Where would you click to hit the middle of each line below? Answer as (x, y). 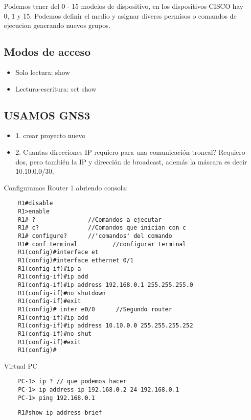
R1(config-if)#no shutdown (62, 293)
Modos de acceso (47, 52)
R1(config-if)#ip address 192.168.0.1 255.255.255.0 (105, 285)
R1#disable (35, 203)
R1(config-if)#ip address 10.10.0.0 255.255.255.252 (105, 326)
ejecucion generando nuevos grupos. (57, 25)
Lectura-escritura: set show (56, 88)
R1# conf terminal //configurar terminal (102, 244)
